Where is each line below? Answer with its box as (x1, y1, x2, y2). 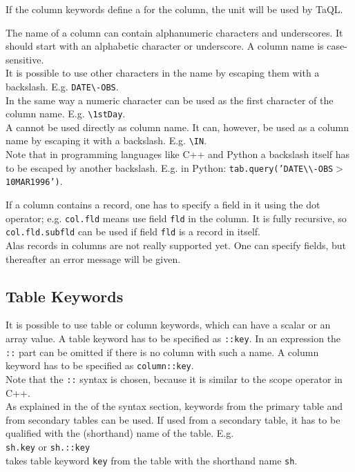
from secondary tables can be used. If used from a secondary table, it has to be (6, 412, 340, 426)
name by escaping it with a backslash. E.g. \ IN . (6, 133, 207, 148)
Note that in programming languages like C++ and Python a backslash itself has (6, 147, 350, 161)
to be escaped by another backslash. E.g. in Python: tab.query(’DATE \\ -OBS (6, 160, 334, 175)
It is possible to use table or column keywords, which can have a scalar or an (6, 317, 331, 332)
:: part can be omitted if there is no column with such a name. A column (6, 344, 319, 359)
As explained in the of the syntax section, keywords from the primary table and (6, 399, 343, 413)
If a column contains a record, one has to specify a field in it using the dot (6, 197, 320, 212)
